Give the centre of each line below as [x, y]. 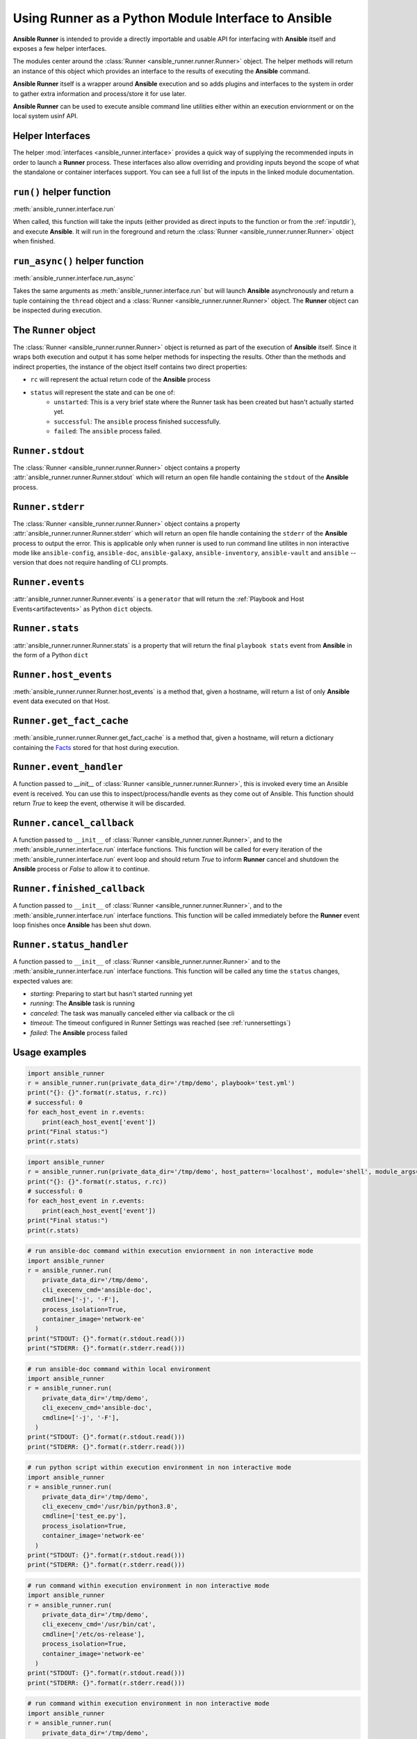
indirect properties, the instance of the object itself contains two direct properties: [130, 367]
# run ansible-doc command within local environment [119, 1369]
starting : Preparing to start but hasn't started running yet [111, 994]
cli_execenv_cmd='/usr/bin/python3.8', [110, 1506]
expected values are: [43, 981]
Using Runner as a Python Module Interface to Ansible [172, 18]
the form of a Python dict [51, 655]
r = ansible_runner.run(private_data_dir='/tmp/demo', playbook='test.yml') [161, 1083]
